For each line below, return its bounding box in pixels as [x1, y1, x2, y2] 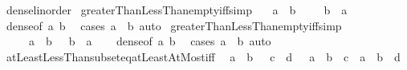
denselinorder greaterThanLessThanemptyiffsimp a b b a [6, 2, 348, 17]
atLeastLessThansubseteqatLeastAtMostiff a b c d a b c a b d [6, 48, 401, 64]
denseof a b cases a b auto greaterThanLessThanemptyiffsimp [6, 17, 342, 33]
